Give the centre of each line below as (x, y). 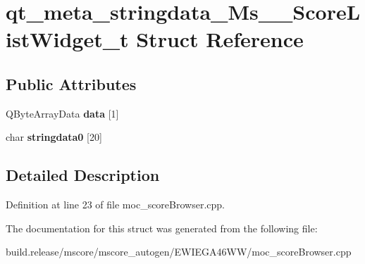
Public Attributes (71, 83)
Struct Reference (220, 39)
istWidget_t (67, 39)
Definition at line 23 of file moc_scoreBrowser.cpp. (115, 205)
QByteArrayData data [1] (62, 113)
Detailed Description (83, 175)
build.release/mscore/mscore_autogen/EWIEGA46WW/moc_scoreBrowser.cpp (179, 252)
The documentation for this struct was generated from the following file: (162, 228)
